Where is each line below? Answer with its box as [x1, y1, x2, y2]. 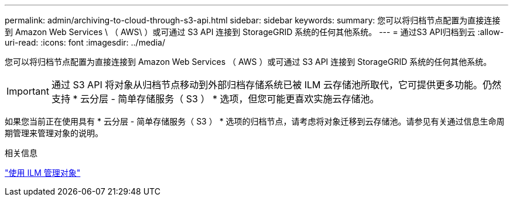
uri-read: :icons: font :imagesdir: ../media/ [5, 37, 165, 47]
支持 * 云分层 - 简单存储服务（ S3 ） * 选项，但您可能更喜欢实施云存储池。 [51, 93, 379, 105]
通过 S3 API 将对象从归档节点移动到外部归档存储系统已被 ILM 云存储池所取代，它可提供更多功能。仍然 [51, 79, 501, 91]
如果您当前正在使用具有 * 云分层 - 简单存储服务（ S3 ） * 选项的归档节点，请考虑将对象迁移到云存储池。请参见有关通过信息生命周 [5, 116, 505, 126]
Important [6, 85, 49, 97]
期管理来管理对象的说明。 [5, 128, 103, 138]
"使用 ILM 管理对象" [5, 168, 81, 178]
